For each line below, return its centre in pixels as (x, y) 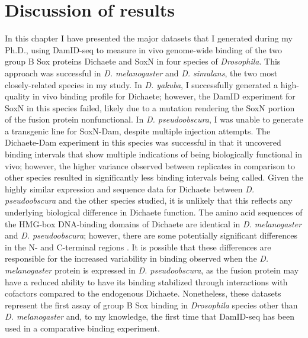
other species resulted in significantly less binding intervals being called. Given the (154, 177)
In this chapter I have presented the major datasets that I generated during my (149, 38)
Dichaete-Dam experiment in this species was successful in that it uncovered (143, 142)
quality (17, 96)
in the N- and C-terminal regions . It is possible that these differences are (138, 247)
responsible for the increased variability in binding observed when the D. (137, 258)
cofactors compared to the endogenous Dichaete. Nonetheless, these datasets (143, 293)
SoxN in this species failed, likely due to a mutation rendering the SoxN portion (150, 107)
